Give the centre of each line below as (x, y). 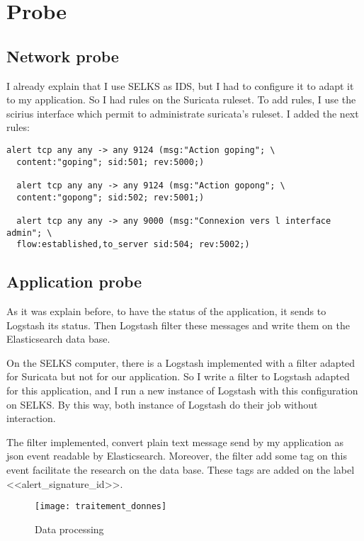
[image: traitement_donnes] (101, 507)
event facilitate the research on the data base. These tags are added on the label (181, 469)
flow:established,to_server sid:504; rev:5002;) (133, 245)
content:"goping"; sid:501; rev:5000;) (110, 162)
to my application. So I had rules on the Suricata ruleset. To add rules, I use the (181, 99)
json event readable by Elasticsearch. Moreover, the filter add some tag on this (177, 456)
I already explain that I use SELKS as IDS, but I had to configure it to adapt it (180, 85)
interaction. (31, 418)
